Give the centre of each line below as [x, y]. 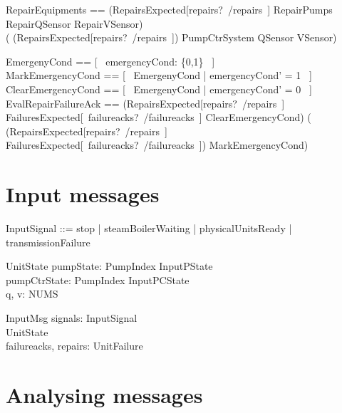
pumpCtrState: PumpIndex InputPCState [98, 279]
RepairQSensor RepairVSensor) [74, 23]
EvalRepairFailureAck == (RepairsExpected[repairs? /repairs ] [145, 103]
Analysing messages [104, 394]
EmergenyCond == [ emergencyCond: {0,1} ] [110, 61]
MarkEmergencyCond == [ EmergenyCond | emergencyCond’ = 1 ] [159, 75]
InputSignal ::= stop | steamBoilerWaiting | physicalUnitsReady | [149, 228]
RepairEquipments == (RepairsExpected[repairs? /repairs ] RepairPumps [169, 9]
